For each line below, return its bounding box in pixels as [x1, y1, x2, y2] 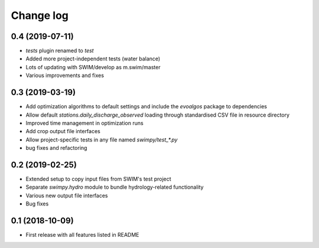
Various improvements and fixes [25, 72, 105, 79]
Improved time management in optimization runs [25, 119, 144, 127]
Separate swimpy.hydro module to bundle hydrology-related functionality [25, 183, 204, 191]
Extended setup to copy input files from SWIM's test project [25, 175, 171, 182]
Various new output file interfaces [25, 192, 108, 199]
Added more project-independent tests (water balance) [25, 55, 161, 62]
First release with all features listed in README [25, 231, 139, 239]
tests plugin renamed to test [25, 47, 94, 54]
